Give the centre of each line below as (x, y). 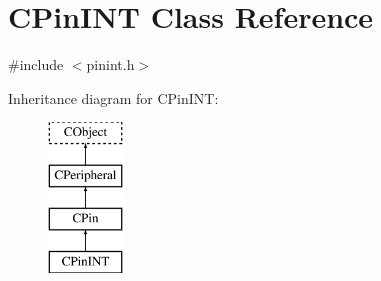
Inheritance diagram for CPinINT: (113, 97)
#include (36, 64)
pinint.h (110, 64)
